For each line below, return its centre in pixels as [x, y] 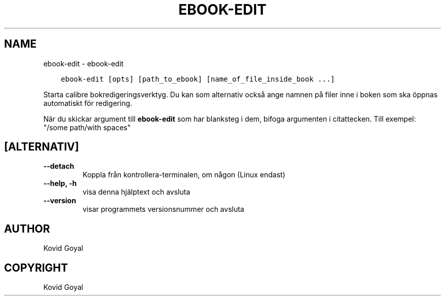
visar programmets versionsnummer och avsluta [163, 209]
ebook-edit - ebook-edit [84, 63]
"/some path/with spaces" [87, 127]
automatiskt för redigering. [88, 103]
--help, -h [60, 183]
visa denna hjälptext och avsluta [136, 192]
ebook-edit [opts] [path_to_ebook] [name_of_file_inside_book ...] [198, 79]
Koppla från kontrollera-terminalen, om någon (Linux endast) [184, 175]
